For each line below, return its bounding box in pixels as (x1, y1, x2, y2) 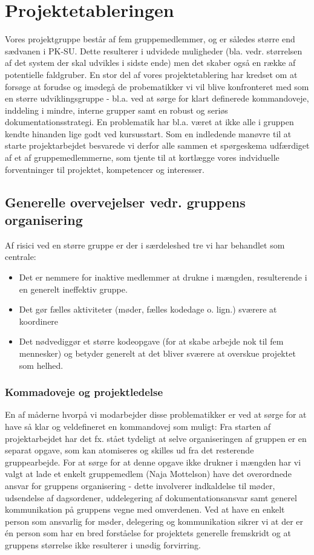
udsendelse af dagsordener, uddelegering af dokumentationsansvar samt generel (5, 491, 297, 504)
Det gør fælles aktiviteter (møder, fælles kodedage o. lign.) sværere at (19, 303, 277, 316)
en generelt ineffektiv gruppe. (19, 282, 128, 295)
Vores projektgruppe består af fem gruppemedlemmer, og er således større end (5, 33, 295, 45)
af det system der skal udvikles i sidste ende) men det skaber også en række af (5, 56, 296, 69)
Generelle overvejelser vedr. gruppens (5, 192, 246, 211)
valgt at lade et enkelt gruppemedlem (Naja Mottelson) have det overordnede (5, 467, 292, 480)
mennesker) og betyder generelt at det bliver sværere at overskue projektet (19, 347, 296, 359)
